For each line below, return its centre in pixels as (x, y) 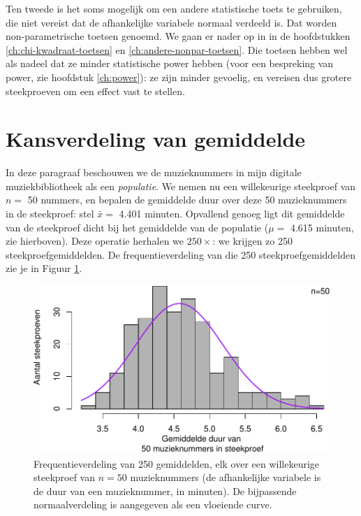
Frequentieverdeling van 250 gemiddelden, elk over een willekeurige (177, 463)
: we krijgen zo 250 (252, 241)
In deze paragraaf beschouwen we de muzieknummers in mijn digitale (154, 172)
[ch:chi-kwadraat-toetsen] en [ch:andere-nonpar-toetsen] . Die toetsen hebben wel (177, 49)
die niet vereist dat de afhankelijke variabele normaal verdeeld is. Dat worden (171, 22)
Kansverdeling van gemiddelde (156, 139)
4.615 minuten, (322, 227)
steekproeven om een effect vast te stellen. (95, 91)
